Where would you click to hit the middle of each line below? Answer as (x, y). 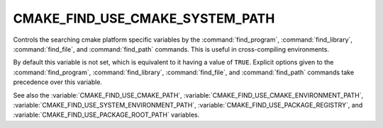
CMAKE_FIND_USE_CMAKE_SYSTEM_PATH (144, 18)
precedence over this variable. (58, 82)
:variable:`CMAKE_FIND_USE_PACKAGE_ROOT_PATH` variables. (106, 115)
